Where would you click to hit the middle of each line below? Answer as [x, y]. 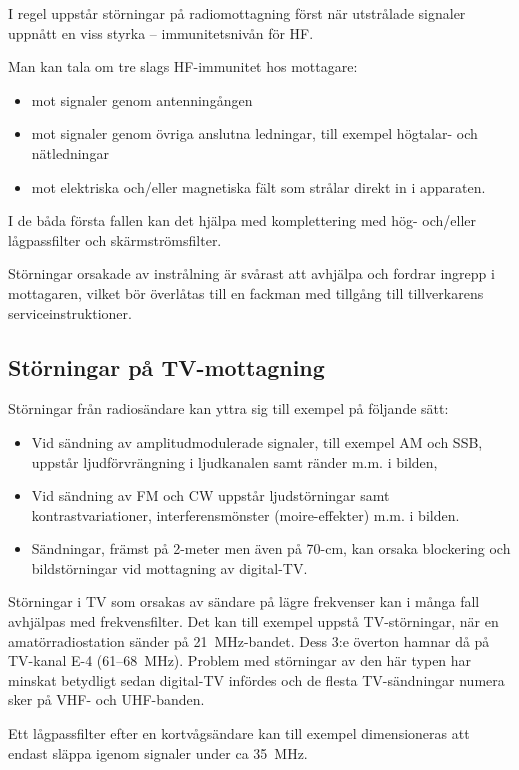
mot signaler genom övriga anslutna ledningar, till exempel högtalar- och [254, 133]
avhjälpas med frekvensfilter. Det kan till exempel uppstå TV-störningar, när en [253, 621]
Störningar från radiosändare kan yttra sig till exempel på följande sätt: [228, 408]
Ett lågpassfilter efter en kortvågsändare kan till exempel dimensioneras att [239, 733]
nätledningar [70, 152]
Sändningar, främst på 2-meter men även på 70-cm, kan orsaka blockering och [271, 548]
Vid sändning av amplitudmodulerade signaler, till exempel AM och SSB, [257, 441]
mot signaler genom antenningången [142, 99]
